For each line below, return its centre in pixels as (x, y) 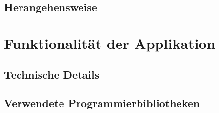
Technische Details (52, 74)
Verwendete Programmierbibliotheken (102, 103)
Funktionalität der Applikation (110, 43)
